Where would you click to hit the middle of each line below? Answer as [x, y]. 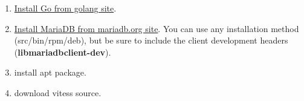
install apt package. [50, 72]
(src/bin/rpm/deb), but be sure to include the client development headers [151, 40]
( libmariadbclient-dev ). [63, 52]
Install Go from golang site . [65, 8]
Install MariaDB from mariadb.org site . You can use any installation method [157, 28]
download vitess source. [58, 92]
